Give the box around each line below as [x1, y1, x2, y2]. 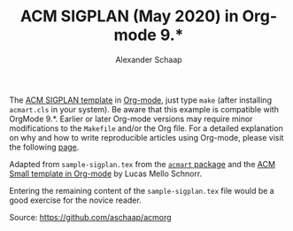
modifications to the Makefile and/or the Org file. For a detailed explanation [9, 122, 283, 134]
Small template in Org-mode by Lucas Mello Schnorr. [9, 168, 203, 179]
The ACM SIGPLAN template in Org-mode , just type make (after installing [9, 95, 273, 105]
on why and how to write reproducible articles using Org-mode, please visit [9, 132, 284, 142]
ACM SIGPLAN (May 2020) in [19, 6, 239, 27]
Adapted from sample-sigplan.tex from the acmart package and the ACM [9, 158, 276, 169]
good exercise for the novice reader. [9, 195, 142, 205]
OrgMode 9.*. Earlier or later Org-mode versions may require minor [9, 113, 253, 124]
